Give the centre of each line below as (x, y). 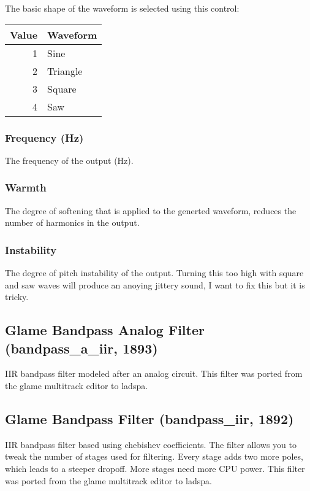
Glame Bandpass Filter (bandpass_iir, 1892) (149, 418)
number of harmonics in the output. (72, 222)
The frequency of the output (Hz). (69, 160)
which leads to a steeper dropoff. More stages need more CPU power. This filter (155, 468)
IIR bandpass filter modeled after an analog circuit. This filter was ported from (154, 373)
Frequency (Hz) (44, 137)
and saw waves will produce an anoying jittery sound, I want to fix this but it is (155, 284)
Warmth (26, 188)
